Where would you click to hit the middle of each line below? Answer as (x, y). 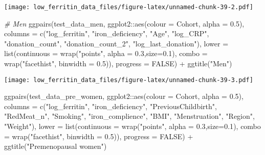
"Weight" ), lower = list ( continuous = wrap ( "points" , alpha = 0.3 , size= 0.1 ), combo (132, 126)
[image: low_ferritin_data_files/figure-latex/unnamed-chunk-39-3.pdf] (129, 80)
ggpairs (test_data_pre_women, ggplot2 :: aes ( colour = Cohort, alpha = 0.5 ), (124, 96)
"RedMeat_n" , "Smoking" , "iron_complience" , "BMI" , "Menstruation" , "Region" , (129, 116)
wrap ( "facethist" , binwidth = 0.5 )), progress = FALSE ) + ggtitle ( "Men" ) (118, 63)
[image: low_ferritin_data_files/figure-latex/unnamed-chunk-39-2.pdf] (129, 7)
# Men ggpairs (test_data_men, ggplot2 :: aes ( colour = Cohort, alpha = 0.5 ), (124, 23)
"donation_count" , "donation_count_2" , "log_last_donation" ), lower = (116, 43)
